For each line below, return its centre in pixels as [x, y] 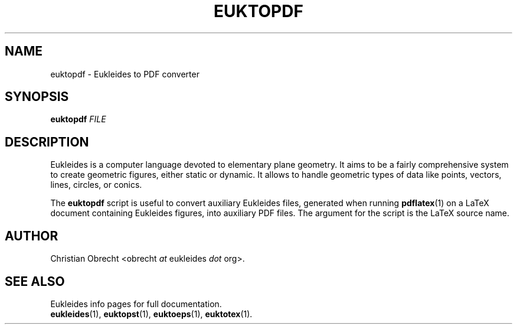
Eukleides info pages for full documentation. [136, 304]
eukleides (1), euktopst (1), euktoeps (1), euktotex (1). [151, 314]
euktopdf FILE [78, 119]
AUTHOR [32, 236]
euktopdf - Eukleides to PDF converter [125, 74]
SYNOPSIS [37, 97]
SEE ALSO [35, 281]
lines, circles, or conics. [96, 185]
